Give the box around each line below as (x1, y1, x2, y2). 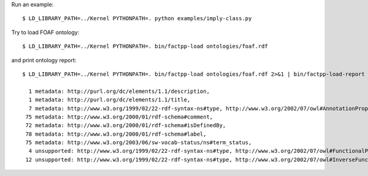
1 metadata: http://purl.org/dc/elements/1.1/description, (28, 87, 210, 95)
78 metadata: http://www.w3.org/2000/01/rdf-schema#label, (25, 130, 207, 137)
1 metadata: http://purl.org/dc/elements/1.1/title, (28, 97, 191, 103)
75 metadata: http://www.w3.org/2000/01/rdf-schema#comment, (25, 113, 213, 120)
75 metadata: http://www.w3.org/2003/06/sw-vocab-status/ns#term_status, (25, 139, 252, 146)
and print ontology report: (11, 56, 77, 64)
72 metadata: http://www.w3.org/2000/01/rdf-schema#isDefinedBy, (25, 122, 226, 129)
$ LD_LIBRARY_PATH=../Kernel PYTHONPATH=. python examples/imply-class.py (22, 15, 252, 22)
